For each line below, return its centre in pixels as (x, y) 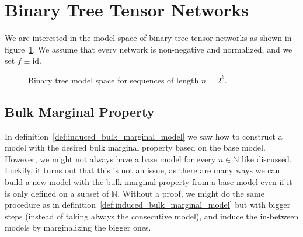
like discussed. (267, 158)
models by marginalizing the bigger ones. (78, 227)
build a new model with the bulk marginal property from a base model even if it (149, 182)
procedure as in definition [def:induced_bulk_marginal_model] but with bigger (148, 205)
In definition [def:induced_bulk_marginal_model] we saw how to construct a (144, 136)
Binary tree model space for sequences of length (114, 80)
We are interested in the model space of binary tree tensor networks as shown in (148, 38)
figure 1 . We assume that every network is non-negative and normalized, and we (149, 49)
